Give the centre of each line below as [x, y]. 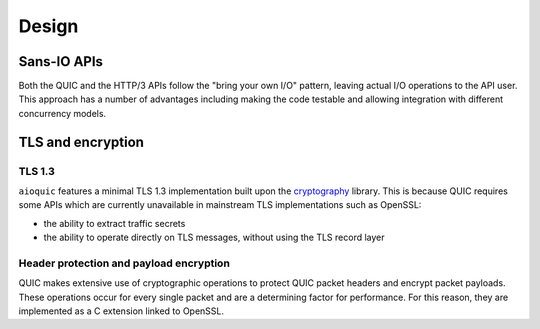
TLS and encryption [81, 141]
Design [48, 26]
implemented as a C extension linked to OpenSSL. [121, 311]
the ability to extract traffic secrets [114, 223]
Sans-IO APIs [61, 61]
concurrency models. [62, 113]
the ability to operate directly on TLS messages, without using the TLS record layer [214, 237]
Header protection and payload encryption [124, 263]
